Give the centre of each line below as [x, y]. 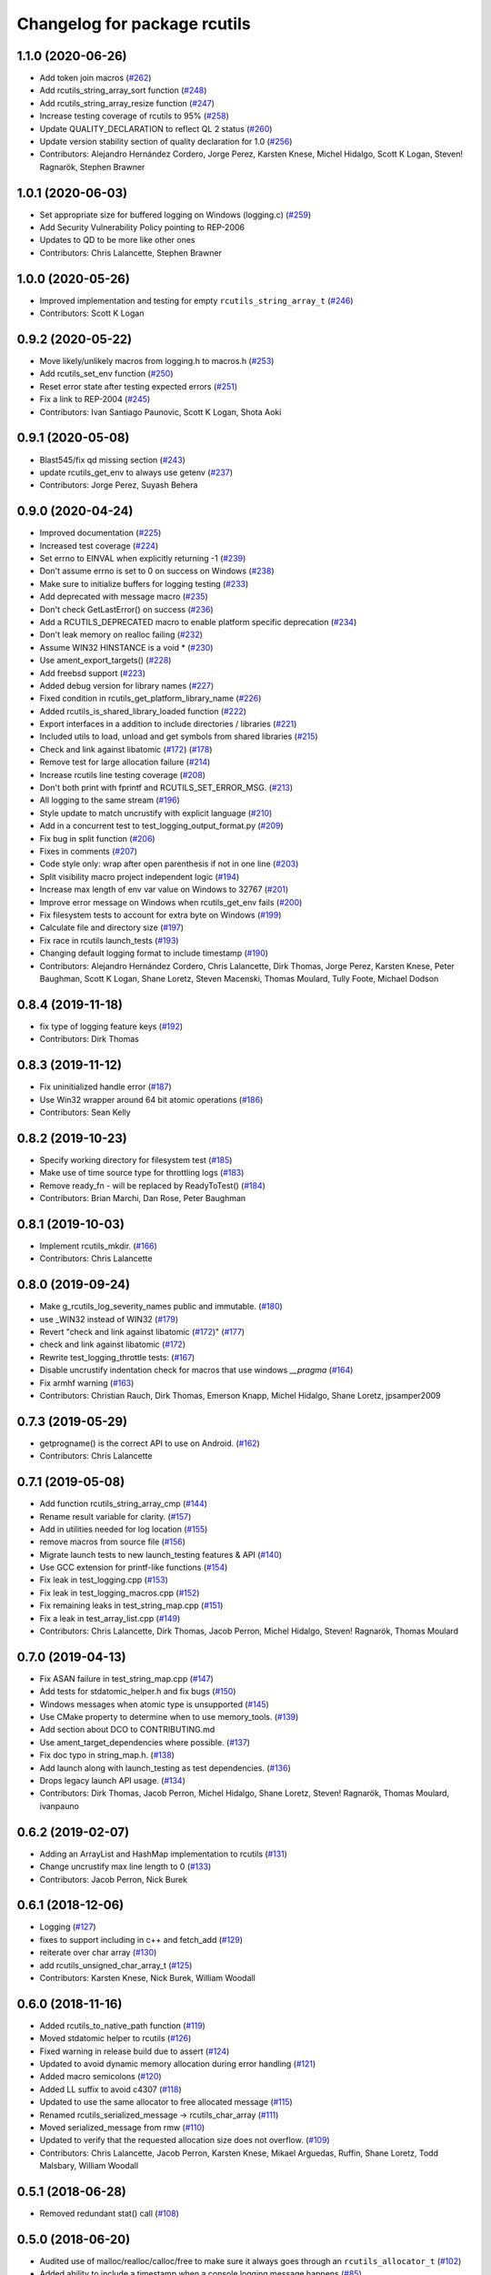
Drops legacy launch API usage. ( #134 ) [113, 1781]
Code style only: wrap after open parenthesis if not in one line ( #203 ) [169, 864]
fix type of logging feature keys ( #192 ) [111, 1026]
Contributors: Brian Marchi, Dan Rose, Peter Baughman [143, 1198]
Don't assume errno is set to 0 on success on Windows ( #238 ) [157, 571]
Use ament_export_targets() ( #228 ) [105, 661]
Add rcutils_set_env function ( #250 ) [106, 374]
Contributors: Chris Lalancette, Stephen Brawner [131, 253]
